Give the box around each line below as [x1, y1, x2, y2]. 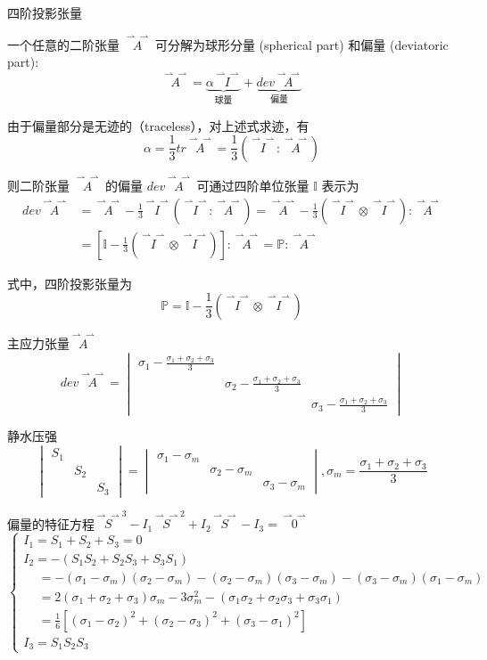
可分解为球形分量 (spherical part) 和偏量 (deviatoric [154, 35, 449, 53]
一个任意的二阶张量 [7, 35, 120, 53]
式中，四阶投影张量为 [7, 273, 132, 292]
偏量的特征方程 [7, 514, 95, 533]
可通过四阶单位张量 [196, 175, 310, 194]
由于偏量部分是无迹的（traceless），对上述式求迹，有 [7, 116, 310, 134]
